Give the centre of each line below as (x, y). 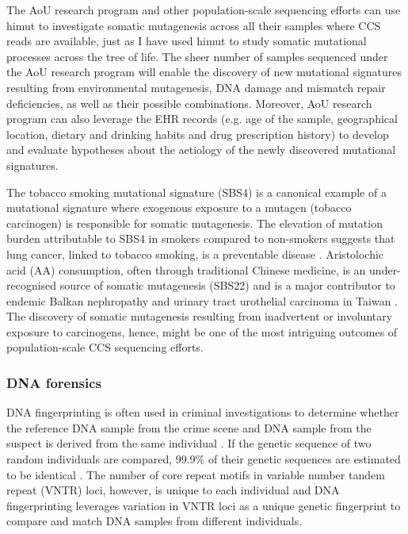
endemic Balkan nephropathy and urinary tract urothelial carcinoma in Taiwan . (202, 300)
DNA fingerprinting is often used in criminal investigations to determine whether (203, 412)
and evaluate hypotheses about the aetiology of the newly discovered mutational (201, 150)
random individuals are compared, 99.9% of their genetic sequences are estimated (204, 459)
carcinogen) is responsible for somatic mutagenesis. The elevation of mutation (194, 223)
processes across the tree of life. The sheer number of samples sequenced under (197, 56)
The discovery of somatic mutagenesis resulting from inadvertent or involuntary (200, 316)
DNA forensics (54, 382)
